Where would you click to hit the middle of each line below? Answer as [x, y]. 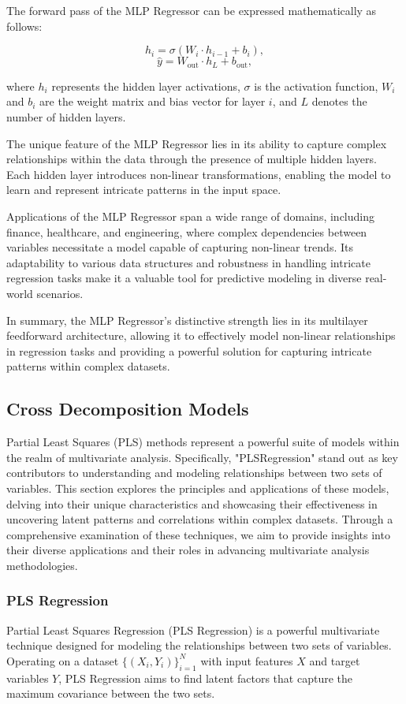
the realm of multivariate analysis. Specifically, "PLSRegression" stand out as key [202, 457]
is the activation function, [316, 86]
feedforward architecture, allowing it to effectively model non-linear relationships [201, 335]
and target [335, 660]
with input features [247, 660]
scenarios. [60, 293]
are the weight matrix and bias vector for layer [153, 101]
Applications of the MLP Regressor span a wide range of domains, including [190, 216]
